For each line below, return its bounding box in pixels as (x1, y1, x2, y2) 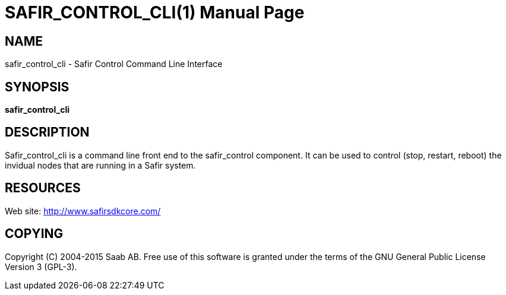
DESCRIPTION (5, 125, 90, 140)
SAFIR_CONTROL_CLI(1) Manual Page (5, 2, 305, 23)
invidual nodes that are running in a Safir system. (5, 160, 196, 170)
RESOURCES (5, 180, 81, 196)
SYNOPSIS (5, 79, 69, 94)
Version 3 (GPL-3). (5, 261, 77, 272)
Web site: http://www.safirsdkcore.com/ (5, 205, 161, 216)
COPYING (5, 226, 64, 242)
